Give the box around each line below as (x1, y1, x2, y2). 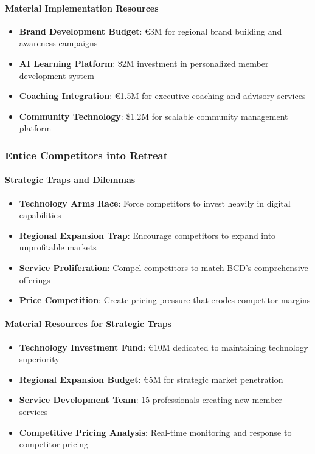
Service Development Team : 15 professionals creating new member (19, 393, 282, 406)
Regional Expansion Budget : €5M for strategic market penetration (19, 373, 283, 385)
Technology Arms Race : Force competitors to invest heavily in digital (19, 196, 291, 209)
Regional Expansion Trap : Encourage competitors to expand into (19, 229, 276, 241)
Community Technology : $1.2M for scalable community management (19, 109, 288, 122)
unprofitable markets (19, 241, 97, 253)
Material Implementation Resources (5, 1, 159, 14)
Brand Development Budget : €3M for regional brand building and (19, 24, 282, 37)
